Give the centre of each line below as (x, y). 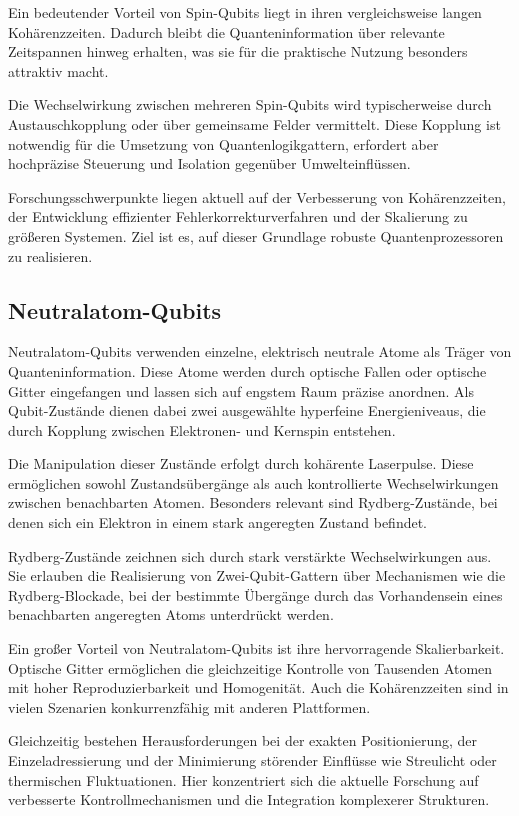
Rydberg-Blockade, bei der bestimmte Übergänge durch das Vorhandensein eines (255, 594)
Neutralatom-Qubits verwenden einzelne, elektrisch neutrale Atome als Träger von (260, 351)
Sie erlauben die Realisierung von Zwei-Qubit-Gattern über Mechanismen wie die (257, 575)
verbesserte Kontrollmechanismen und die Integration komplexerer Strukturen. (249, 799)
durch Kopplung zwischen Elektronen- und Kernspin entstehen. (202, 429)
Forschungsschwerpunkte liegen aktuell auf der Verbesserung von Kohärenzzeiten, (257, 196)
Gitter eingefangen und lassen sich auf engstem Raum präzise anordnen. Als (241, 390)
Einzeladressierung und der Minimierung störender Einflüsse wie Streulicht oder (252, 760)
